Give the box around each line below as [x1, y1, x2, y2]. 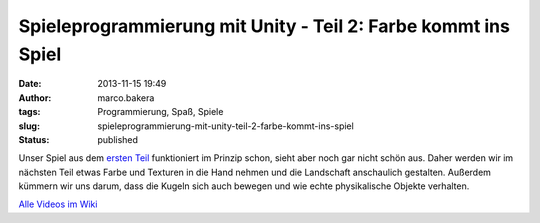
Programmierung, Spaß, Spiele [97, 106, 224, 118]
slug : [18, 120, 40, 132]
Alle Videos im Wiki [18, 198, 98, 210]
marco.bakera [97, 91, 155, 104]
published [97, 133, 139, 145]
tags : [18, 106, 41, 118]
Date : [18, 78, 42, 90]
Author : [18, 91, 52, 104]
